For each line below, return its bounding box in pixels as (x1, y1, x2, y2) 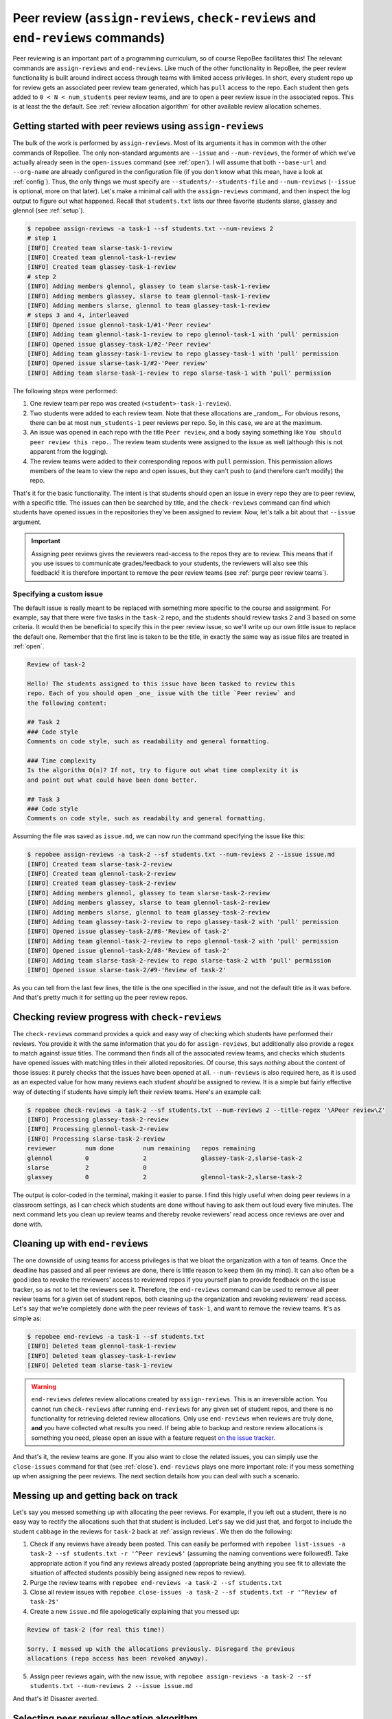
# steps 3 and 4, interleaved (27, 311, 129, 319)
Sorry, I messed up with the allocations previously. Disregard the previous (27, 1645, 295, 1653)
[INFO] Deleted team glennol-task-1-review (27, 1342, 176, 1350)
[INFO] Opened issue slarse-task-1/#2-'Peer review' (27, 360, 209, 367)
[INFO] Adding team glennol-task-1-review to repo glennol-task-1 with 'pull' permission (27, 331, 339, 338)
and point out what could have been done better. (27, 776, 198, 784)
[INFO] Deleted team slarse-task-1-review (27, 1361, 172, 1369)
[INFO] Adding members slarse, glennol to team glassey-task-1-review (27, 302, 270, 309)
